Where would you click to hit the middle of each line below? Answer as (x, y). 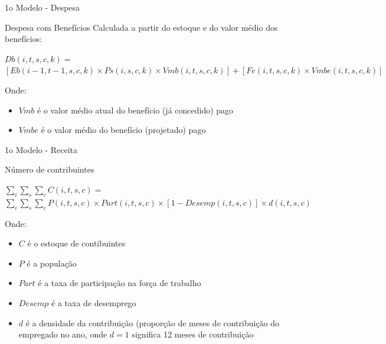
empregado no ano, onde (63, 334)
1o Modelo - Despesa (42, 7)
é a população (52, 263)
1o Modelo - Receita (41, 149)
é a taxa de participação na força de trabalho (120, 283)
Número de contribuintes (50, 169)
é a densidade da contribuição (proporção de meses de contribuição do (153, 322)
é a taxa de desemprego (94, 302)
